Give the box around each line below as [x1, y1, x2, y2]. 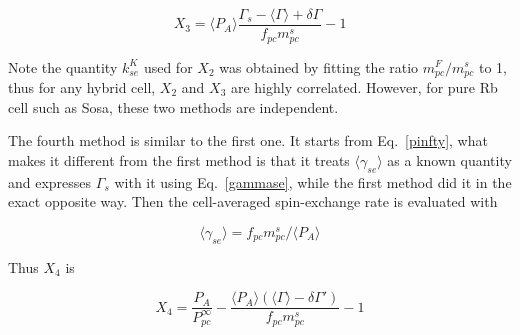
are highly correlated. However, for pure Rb [230, 76, 498, 97]
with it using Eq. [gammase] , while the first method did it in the [114, 171, 512, 192]
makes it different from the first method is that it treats [8, 149, 350, 170]
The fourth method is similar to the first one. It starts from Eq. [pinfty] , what [8, 130, 488, 151]
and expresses [8, 171, 92, 192]
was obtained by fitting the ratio [219, 56, 419, 77]
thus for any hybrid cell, [8, 76, 156, 97]
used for [143, 56, 193, 77]
